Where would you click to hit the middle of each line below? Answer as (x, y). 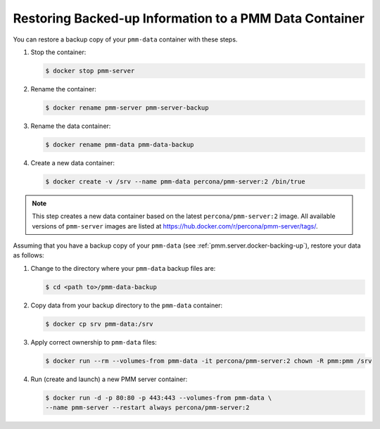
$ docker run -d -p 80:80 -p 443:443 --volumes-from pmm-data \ (159, 398)
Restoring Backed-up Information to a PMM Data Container (189, 18)
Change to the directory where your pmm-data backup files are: (123, 268)
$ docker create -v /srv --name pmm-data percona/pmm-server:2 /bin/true (175, 181)
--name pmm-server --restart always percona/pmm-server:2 (147, 408)
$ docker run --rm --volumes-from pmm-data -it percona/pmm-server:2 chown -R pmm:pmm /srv (209, 361)
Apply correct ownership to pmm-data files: (94, 342)
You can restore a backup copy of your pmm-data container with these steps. (125, 39)
